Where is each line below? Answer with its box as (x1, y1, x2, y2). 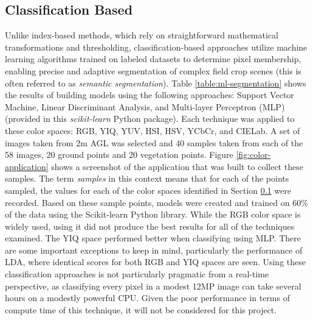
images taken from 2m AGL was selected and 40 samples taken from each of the (5, 136, 303, 149)
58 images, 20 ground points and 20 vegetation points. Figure (5, 148, 233, 161)
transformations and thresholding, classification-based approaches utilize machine (5, 40, 308, 53)
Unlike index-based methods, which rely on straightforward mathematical (5, 29, 278, 41)
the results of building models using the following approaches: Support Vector (5, 88, 294, 101)
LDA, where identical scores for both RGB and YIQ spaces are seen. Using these (5, 255, 306, 268)
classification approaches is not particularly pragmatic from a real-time (5, 268, 269, 280)
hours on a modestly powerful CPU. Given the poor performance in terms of (5, 291, 290, 304)
